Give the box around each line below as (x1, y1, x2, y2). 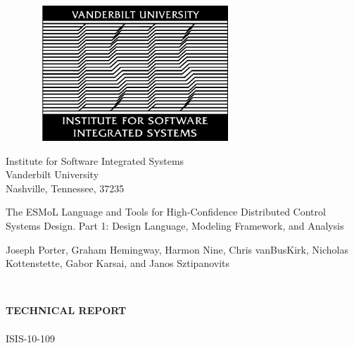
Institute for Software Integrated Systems (6, 153, 184, 168)
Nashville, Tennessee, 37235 (6, 180, 125, 195)
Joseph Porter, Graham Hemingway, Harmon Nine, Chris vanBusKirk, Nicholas (6, 242, 348, 256)
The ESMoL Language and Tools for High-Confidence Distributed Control (6, 204, 326, 219)
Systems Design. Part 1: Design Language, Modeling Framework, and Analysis (6, 218, 344, 232)
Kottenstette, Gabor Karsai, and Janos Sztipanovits (6, 256, 230, 271)
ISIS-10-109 (6, 330, 55, 345)
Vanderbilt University (6, 167, 99, 182)
